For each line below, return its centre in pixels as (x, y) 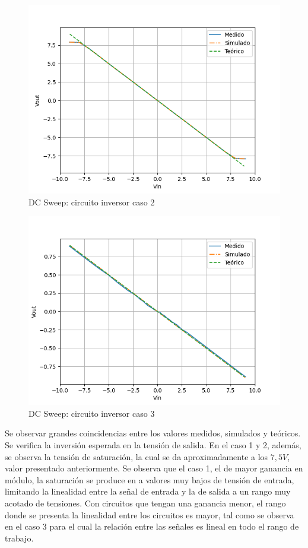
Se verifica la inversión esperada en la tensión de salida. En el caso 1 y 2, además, (153, 444)
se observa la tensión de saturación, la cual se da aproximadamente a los (136, 456)
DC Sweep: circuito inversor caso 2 (92, 202)
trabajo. (19, 538)
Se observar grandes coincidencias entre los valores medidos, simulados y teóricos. (153, 433)
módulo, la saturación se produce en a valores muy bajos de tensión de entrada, (150, 479)
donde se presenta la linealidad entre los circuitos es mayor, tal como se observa (150, 514)
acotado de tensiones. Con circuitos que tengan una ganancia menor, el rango (145, 503)
